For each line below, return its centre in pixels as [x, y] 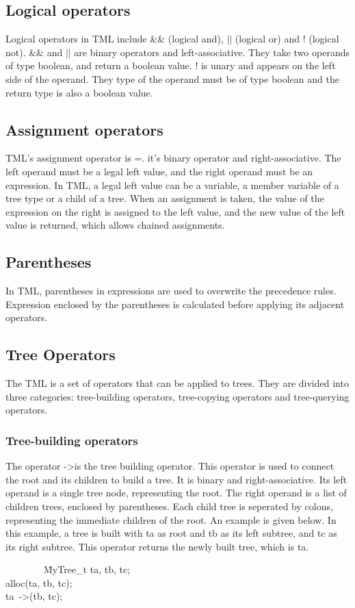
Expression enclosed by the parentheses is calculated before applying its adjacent [175, 304]
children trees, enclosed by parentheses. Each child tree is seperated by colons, [169, 506]
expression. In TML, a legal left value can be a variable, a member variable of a [172, 185]
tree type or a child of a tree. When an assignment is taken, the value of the [165, 198]
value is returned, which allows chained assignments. [115, 225]
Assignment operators [84, 129]
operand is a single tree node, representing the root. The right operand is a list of [176, 493]
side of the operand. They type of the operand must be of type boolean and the [172, 78]
